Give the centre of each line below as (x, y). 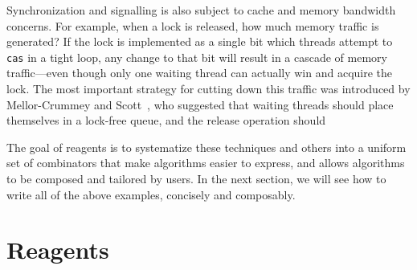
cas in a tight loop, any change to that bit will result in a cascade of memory (197, 57)
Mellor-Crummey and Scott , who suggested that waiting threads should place (200, 104)
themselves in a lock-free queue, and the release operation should (166, 120)
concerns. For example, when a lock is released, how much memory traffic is (193, 25)
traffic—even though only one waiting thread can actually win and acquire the (200, 73)
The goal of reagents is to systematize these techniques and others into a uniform (206, 147)
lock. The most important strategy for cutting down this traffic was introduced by (208, 89)
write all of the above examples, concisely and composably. (151, 194)
